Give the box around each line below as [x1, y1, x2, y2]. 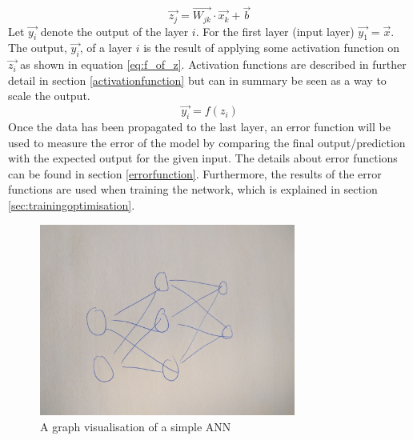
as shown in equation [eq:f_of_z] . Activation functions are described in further [20, 56, 407, 73]
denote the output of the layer [40, 22, 189, 39]
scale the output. [8, 87, 90, 104]
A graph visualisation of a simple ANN [40, 418, 231, 434]
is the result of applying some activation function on [143, 39, 400, 56]
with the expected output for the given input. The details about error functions [8, 150, 398, 166]
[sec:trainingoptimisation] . [8, 197, 135, 214]
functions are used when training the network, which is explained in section [8, 181, 378, 198]
